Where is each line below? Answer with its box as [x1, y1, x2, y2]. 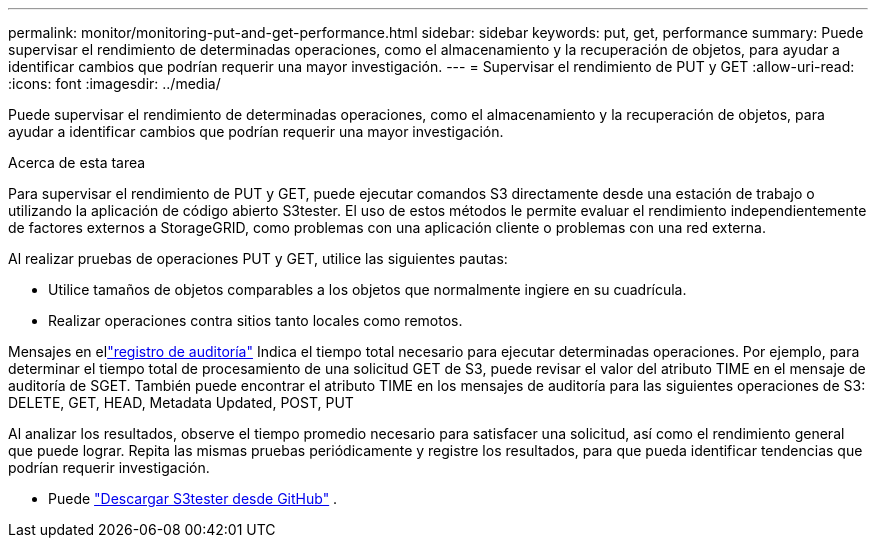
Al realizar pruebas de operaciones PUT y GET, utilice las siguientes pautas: [8, 250, 508, 267]
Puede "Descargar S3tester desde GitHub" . [48, 490, 338, 507]
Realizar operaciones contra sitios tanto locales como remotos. [48, 312, 463, 329]
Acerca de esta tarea [8, 154, 146, 171]
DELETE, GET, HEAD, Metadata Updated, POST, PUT [8, 394, 354, 411]
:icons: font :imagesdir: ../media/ [8, 75, 221, 92]
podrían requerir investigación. [8, 459, 210, 476]
